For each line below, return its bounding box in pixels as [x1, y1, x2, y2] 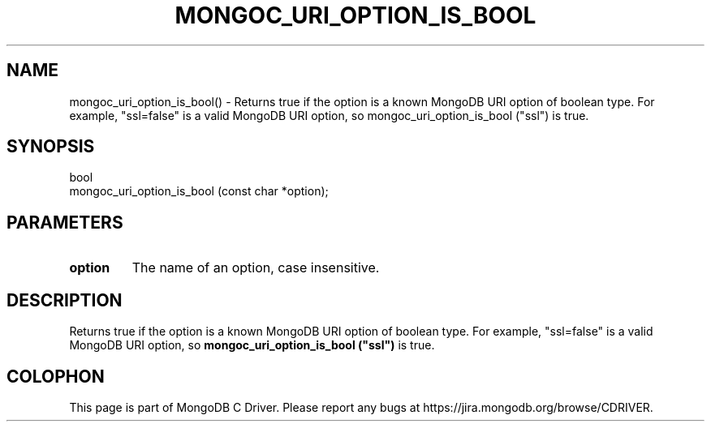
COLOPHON [6, 366, 105, 387]
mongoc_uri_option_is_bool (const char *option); [69, 184, 329, 199]
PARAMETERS [6, 212, 123, 233]
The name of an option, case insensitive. [131, 259, 380, 276]
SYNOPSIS [6, 136, 95, 157]
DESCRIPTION [6, 289, 123, 310]
